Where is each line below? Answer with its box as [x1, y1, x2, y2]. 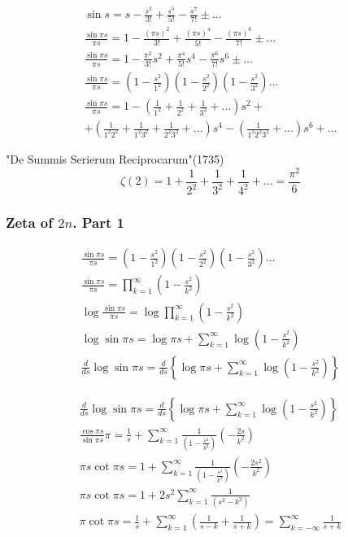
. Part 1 [72, 212, 124, 233]
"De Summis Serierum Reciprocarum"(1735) [6, 151, 224, 168]
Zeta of [6, 212, 53, 233]
